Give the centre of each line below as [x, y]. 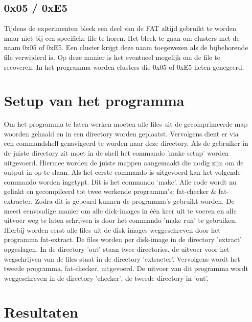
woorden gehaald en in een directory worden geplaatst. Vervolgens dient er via [121, 133]
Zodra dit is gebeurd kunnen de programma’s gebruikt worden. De [135, 201]
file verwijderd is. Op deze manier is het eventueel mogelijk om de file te [112, 57]
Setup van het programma [94, 100]
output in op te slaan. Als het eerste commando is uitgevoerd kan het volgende [122, 172]
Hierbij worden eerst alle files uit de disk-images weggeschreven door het [112, 229]
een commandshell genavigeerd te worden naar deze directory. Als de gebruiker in [126, 143]
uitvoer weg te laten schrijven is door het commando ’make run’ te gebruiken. [120, 220]
